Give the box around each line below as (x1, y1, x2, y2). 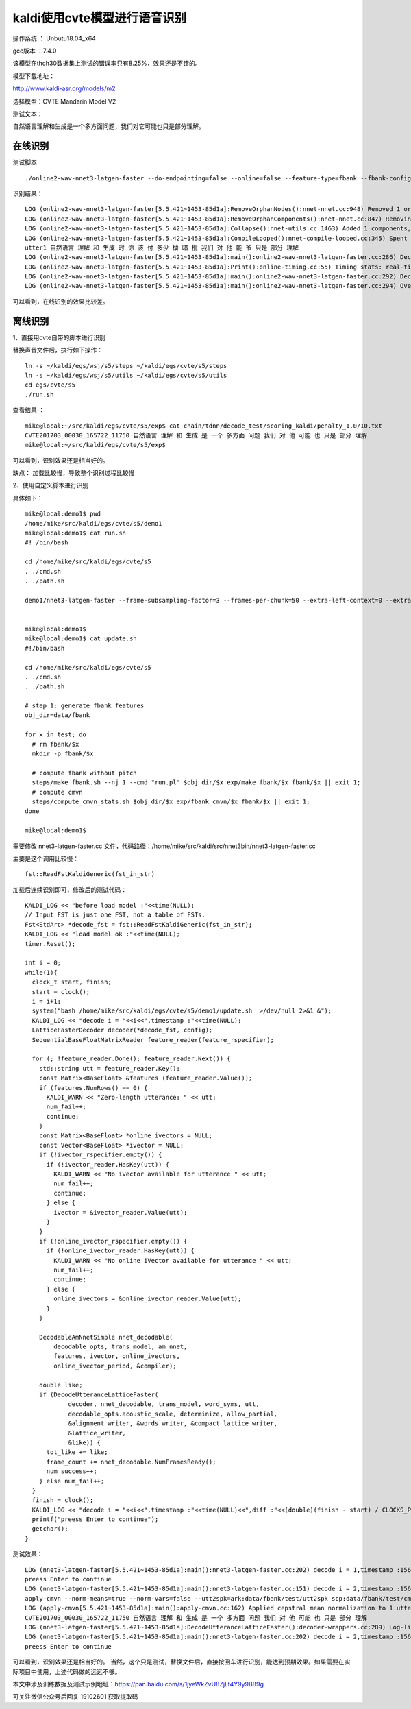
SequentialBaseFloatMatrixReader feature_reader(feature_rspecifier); (32, 1036, 274, 1043)
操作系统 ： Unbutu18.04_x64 (12, 34, 96, 43)
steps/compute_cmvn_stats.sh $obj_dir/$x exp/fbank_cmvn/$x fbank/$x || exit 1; (32, 797, 310, 805)
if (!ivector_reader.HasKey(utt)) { (46, 1161, 170, 1168)
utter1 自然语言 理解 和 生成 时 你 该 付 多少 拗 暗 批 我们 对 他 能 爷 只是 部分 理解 (25, 243, 299, 252)
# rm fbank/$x (32, 740, 79, 748)
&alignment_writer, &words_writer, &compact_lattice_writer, (68, 1420, 278, 1427)
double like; (38, 1381, 83, 1389)
